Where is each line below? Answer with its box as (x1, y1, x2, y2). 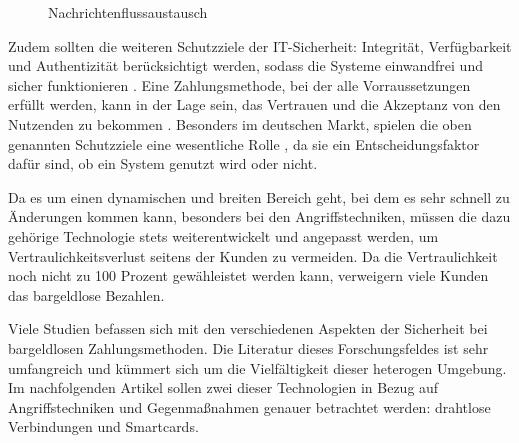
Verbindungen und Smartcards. (8, 416, 199, 437)
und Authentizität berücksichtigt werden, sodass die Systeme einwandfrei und (8, 55, 483, 76)
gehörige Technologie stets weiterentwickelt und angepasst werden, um (8, 225, 439, 246)
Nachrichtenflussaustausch (48, 2, 208, 22)
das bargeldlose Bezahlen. (8, 284, 165, 305)
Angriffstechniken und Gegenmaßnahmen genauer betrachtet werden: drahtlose (8, 396, 491, 417)
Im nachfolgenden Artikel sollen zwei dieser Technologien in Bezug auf (8, 377, 439, 398)
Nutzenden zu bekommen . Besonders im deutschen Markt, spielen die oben (8, 113, 472, 134)
